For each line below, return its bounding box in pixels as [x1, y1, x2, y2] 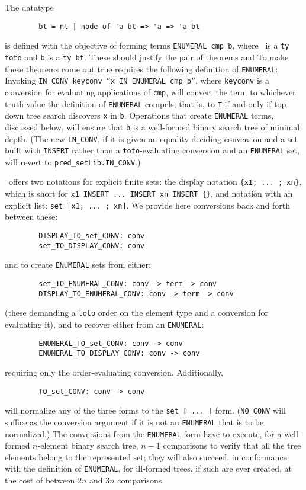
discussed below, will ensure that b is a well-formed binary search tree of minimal [5, 120, 300, 133]
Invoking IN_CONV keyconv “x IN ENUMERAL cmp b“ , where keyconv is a [5, 74, 269, 87]
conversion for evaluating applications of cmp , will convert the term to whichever [5, 85, 296, 98]
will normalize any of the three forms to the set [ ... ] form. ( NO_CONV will [5, 404, 286, 417]
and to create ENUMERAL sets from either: [5, 258, 151, 271]
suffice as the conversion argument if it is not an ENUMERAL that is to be [5, 415, 264, 428]
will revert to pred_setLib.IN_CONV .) [5, 155, 141, 168]
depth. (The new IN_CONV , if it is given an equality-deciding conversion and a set [5, 132, 298, 145]
